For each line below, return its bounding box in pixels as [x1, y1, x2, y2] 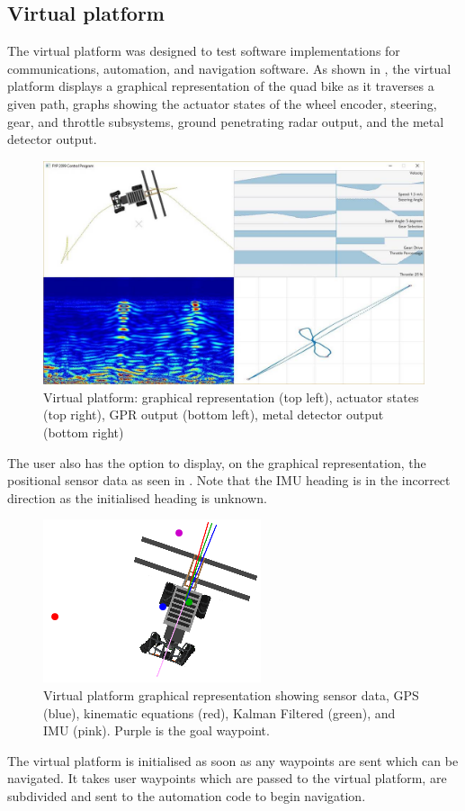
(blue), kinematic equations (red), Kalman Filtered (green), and [43, 703, 396, 722]
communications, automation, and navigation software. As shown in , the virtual [7, 59, 452, 77]
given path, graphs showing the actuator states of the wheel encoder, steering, [7, 94, 437, 113]
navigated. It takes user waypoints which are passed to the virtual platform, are [7, 769, 447, 788]
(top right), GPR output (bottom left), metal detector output [43, 405, 384, 424]
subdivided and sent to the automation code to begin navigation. [7, 786, 366, 805]
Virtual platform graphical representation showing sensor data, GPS [43, 685, 419, 704]
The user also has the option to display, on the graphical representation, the [7, 453, 426, 472]
